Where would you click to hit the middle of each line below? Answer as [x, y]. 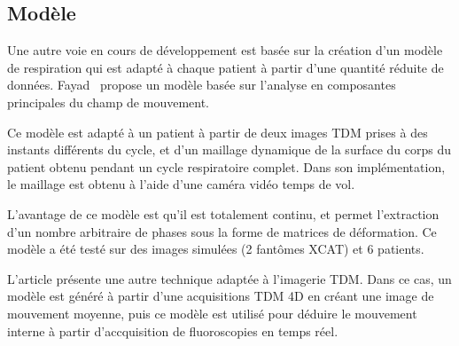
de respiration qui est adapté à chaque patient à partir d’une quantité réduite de [226, 67]
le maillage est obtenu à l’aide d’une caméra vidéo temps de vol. [181, 184]
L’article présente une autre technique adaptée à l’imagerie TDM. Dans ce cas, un [229, 278]
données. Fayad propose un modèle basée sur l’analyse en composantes [202, 85]
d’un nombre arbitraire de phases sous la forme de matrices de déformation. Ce [222, 231]
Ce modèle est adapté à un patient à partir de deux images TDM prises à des [218, 132]
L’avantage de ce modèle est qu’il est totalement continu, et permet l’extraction [223, 213]
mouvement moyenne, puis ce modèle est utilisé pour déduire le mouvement [212, 313]
